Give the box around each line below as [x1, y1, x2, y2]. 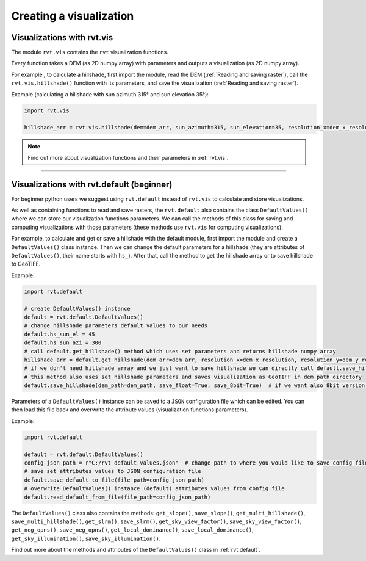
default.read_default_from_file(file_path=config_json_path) [24, 493, 211, 501]
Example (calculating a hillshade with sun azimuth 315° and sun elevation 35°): [11, 90, 209, 98]
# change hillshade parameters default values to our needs [24, 322, 208, 329]
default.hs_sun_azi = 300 [24, 339, 102, 346]
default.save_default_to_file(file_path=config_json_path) [24, 476, 204, 483]
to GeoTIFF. [11, 260, 41, 268]
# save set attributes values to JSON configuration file [24, 468, 201, 475]
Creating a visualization [11, 9, 134, 23]
